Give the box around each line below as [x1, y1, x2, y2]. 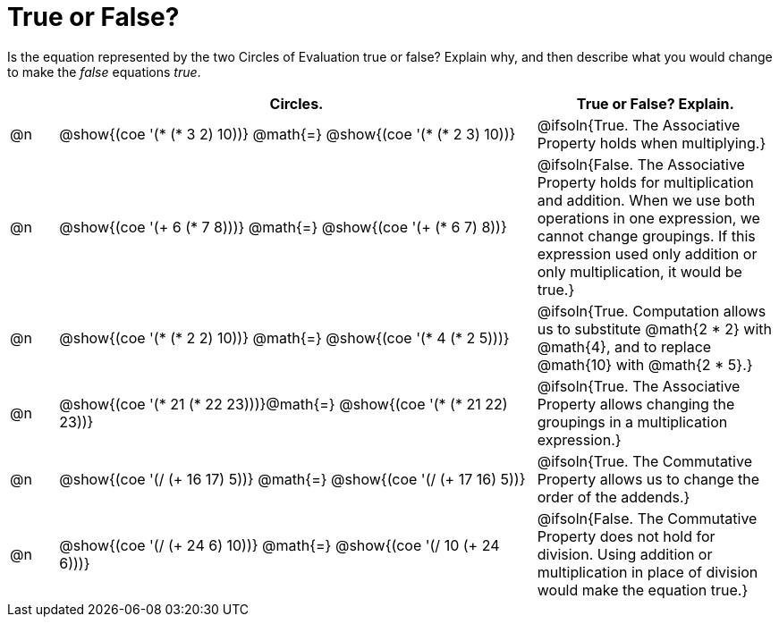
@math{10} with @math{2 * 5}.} [537, 355, 753, 374]
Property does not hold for [537, 527, 715, 545]
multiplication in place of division [537, 562, 758, 581]
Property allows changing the [537, 394, 735, 413]
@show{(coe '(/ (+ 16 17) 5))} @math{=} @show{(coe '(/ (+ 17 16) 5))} [59, 469, 526, 488]
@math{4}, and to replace [537, 337, 712, 356]
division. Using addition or [537, 544, 713, 563]
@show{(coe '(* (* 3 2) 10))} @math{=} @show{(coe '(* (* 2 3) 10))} [59, 124, 516, 143]
